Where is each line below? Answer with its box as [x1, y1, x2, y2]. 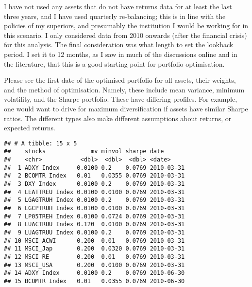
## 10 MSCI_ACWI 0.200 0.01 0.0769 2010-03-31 [4, 237, 185, 244]
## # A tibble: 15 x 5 [4, 140, 77, 147]
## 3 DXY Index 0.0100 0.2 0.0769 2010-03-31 [4, 180, 185, 187]
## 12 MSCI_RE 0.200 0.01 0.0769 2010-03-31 [4, 253, 185, 260]
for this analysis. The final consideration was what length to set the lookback [4, 39, 234, 50]
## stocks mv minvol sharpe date [4, 148, 164, 155]
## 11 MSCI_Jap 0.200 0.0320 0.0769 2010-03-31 [4, 245, 185, 252]
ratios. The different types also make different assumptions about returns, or [4, 113, 232, 123]
